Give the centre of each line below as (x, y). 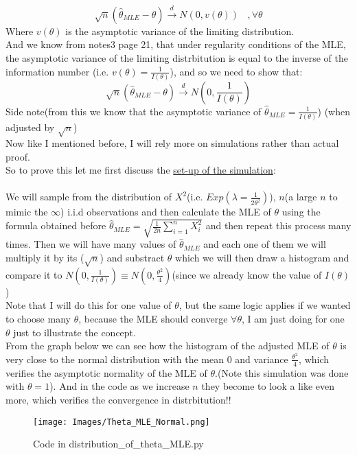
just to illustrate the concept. (74, 332)
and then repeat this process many (278, 225)
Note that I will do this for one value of (89, 305)
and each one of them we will (265, 244)
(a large (301, 197)
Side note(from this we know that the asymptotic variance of (134, 111)
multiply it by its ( (45, 258)
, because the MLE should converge (153, 319)
